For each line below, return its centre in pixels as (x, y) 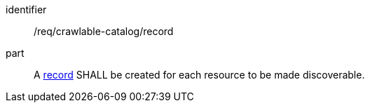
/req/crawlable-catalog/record (104, 31)
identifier (26, 9)
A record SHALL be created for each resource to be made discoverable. (199, 75)
